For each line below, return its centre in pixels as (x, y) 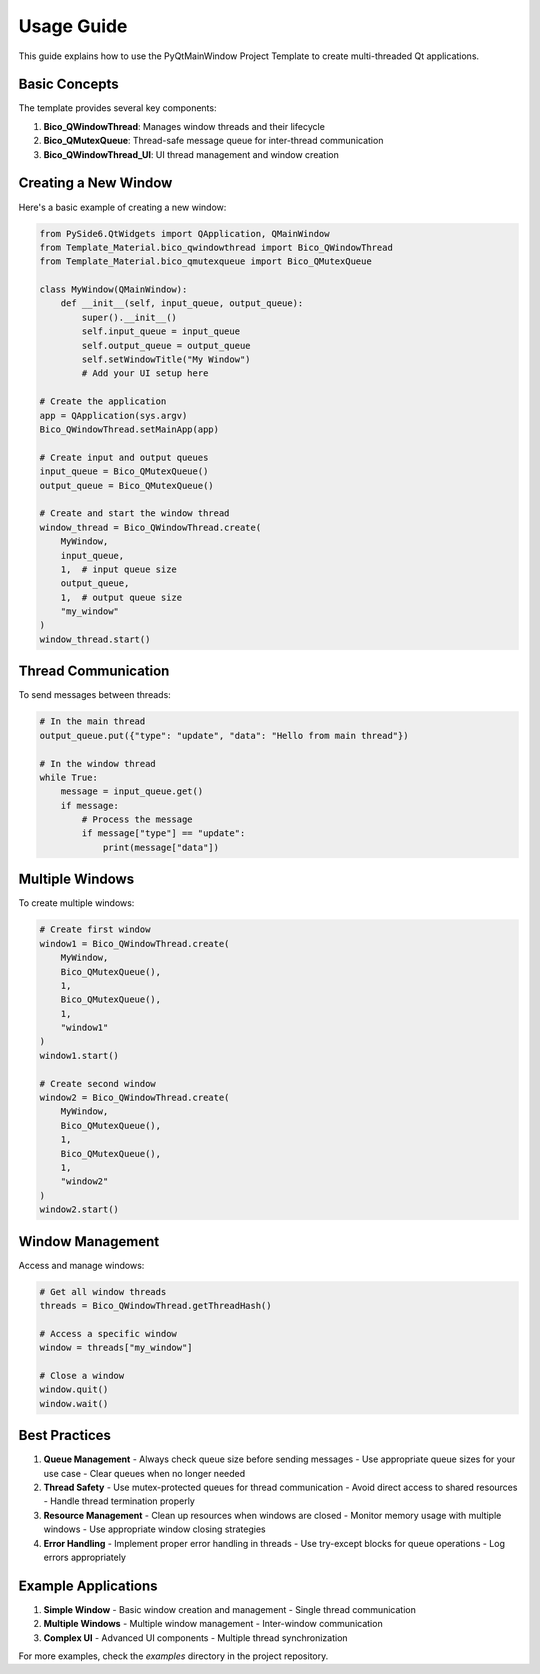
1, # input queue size (118, 569)
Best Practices (65, 1435)
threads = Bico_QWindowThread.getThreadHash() (155, 1306)
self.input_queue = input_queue (160, 331)
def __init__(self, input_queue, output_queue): (182, 303)
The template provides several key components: (117, 108)
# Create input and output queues (124, 457)
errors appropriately (85, 1557)
